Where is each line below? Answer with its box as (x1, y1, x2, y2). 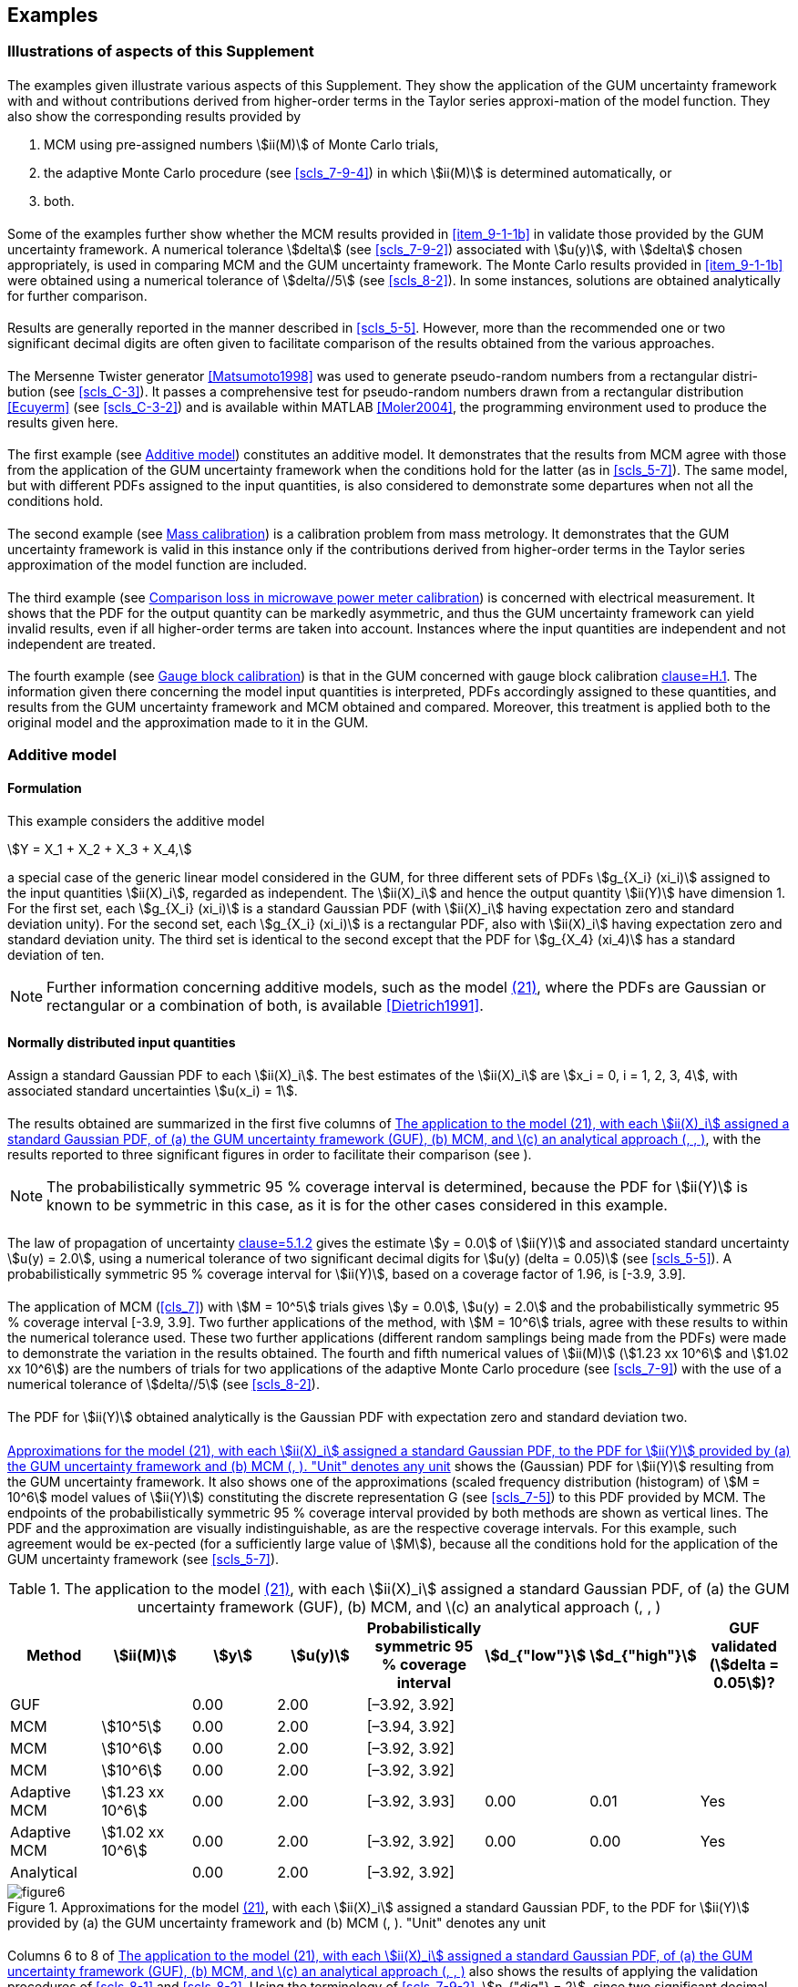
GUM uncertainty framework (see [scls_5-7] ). (7, 1550, 280, 1567)
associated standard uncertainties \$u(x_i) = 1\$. (7, 1082, 298, 1098)
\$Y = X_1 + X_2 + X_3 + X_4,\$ (7, 840, 192, 857)
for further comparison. (7, 287, 148, 304)
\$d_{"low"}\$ (485, 1645, 587, 1664)
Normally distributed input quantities (7, 1034, 236, 1050)
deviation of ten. (7, 946, 105, 963)
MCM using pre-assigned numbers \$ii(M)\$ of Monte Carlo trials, (44, 137, 439, 153)
